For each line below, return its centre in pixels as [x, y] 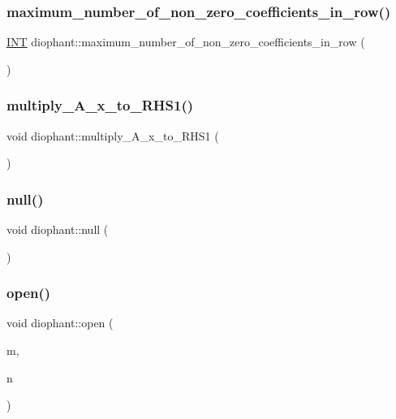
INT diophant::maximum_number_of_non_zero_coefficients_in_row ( [186, 42]
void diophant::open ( [60, 323]
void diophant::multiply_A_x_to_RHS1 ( [113, 135]
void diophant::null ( [58, 229]
